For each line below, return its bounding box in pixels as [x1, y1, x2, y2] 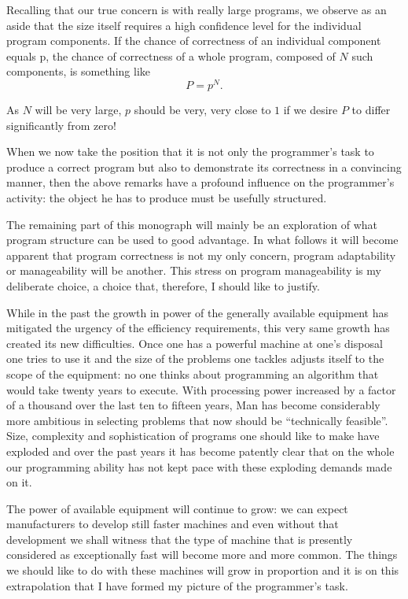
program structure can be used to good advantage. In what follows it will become [6, 231, 399, 248]
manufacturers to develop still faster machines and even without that [6, 516, 339, 532]
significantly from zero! [6, 116, 116, 133]
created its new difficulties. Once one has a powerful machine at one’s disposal [6, 335, 383, 351]
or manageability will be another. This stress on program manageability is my [6, 262, 381, 279]
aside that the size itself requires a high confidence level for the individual [6, 17, 362, 33]
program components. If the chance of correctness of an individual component [6, 32, 381, 49]
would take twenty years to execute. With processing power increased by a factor [6, 381, 396, 397]
